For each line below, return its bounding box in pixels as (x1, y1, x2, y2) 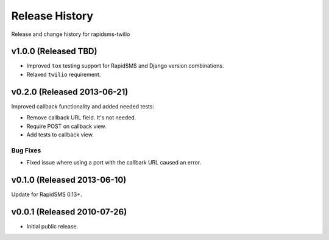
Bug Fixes (11, 146, 41, 155)
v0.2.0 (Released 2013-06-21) (11, 86, 129, 97)
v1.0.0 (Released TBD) (11, 46, 97, 57)
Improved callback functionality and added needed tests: (11, 102, 155, 110)
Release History (11, 9, 94, 23)
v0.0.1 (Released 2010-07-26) (11, 206, 127, 217)
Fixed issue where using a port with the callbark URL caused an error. (26, 159, 202, 166)
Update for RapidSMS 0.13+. (11, 191, 82, 198)
